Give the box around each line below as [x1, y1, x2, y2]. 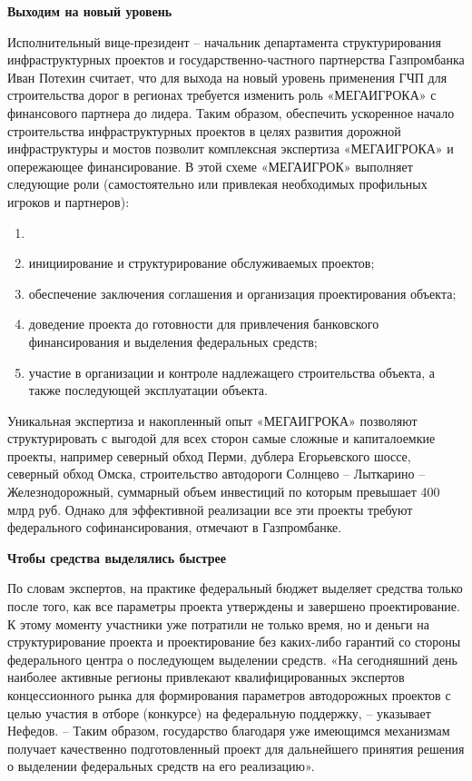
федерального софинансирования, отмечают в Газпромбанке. [7, 518, 342, 537]
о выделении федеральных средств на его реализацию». [7, 756, 315, 776]
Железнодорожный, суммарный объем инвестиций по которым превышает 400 [7, 482, 440, 501]
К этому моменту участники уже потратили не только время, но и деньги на [7, 614, 429, 633]
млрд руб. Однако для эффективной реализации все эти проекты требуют [7, 499, 413, 519]
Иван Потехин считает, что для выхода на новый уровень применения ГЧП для [7, 67, 447, 86]
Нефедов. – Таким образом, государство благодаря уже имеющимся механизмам [7, 721, 450, 740]
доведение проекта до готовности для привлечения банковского [28, 314, 379, 333]
